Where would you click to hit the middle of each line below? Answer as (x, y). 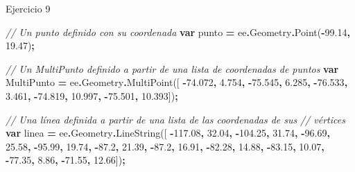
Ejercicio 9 (28, 8)
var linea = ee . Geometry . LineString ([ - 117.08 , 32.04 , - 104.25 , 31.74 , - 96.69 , (168, 133)
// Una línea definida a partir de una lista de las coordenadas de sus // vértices (175, 119)
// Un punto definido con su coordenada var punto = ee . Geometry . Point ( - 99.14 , (178, 32)
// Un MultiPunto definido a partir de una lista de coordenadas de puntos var (172, 68)
